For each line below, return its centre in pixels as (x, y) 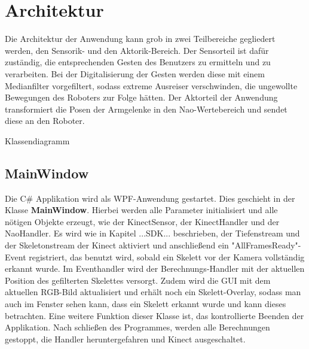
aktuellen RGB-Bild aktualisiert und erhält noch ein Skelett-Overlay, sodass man (153, 292)
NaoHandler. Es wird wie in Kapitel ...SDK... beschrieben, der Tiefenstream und (152, 233)
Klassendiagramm (37, 140)
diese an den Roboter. (45, 121)
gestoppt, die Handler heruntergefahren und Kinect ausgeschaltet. (125, 339)
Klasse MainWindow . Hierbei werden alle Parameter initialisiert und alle (141, 210)
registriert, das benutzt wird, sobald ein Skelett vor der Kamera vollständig (167, 257)
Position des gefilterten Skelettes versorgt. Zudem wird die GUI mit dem (138, 280)
